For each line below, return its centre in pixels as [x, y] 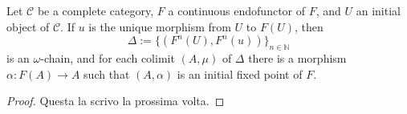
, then [309, 26]
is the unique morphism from [160, 26]
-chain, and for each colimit [108, 57]
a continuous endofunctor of [237, 10]
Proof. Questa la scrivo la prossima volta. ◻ [116, 101]
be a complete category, [96, 10]
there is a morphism [297, 57]
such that [107, 73]
